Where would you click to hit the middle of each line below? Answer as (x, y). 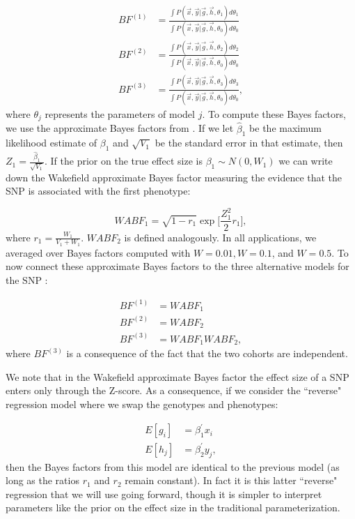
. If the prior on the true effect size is (124, 161)
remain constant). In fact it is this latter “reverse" (231, 480)
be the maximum (285, 128)
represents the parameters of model (120, 113)
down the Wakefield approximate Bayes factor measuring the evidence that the (174, 177)
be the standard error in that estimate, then (249, 143)
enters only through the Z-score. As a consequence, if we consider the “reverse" (174, 390)
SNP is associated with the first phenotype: (98, 191)
